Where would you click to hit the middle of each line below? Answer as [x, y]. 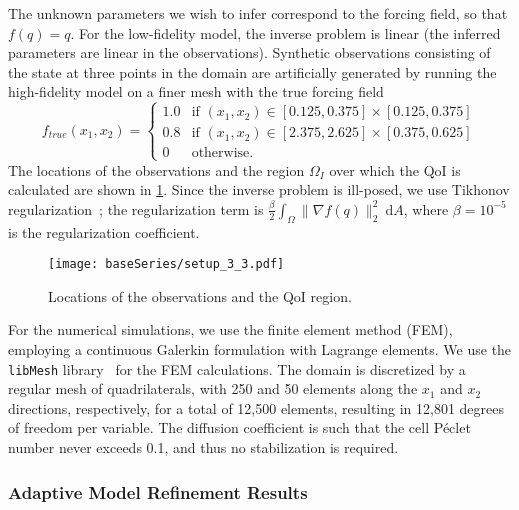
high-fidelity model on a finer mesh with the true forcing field [196, 91]
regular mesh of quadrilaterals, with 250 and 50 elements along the [213, 388]
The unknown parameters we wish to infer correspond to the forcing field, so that [258, 13]
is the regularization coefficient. [104, 231]
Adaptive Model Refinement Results [158, 491]
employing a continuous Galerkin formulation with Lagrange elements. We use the [260, 348]
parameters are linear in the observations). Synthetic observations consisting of [249, 52]
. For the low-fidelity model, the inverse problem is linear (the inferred [285, 32]
